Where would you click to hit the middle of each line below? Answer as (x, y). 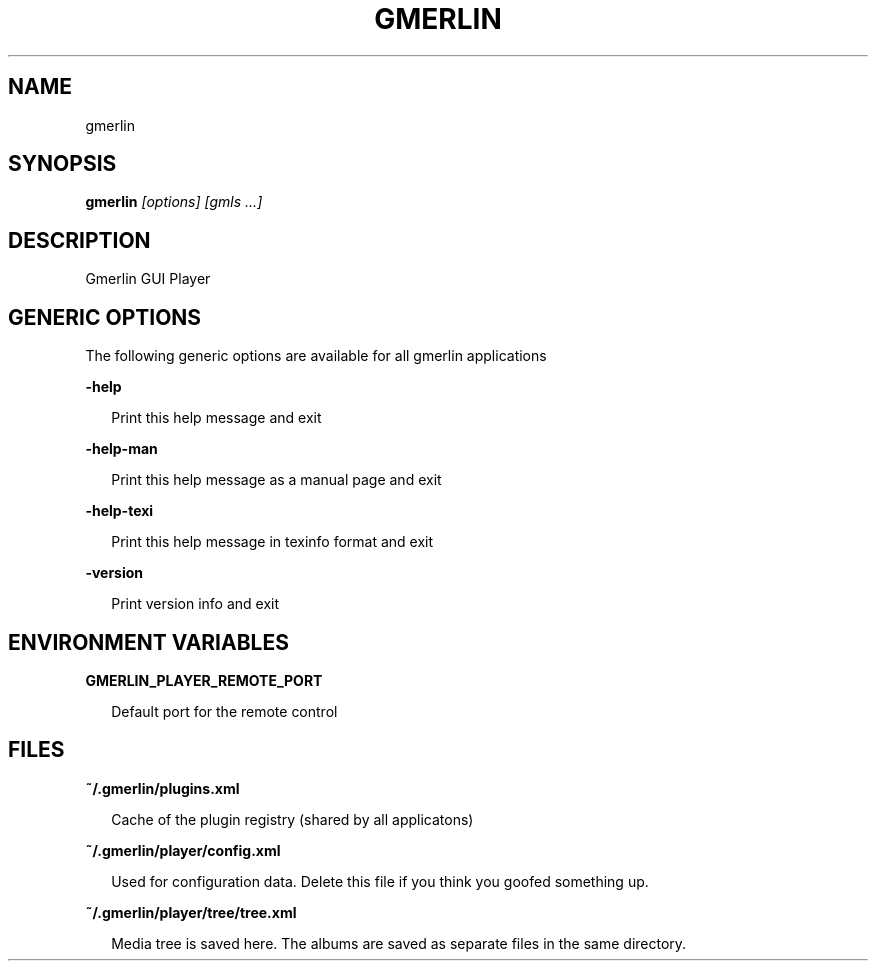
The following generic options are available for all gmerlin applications (316, 356)
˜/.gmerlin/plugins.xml (162, 788)
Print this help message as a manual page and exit (276, 480)
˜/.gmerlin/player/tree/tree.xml (191, 912)
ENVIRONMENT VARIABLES (148, 642)
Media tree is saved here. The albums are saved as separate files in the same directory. (399, 943)
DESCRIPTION (79, 240)
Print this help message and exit (216, 418)
